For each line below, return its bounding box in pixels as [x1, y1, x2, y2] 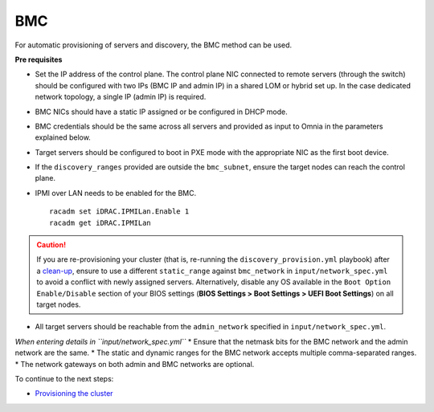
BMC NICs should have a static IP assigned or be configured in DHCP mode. [35, 107, 289, 116]
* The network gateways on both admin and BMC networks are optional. [14, 359, 255, 369]
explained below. [35, 133, 92, 142]
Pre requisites [14, 55, 63, 64]
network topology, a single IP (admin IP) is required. [35, 92, 207, 102]
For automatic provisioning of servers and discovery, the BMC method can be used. [14, 40, 293, 50]
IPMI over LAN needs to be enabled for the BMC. [35, 188, 197, 198]
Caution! [36, 240, 67, 250]
